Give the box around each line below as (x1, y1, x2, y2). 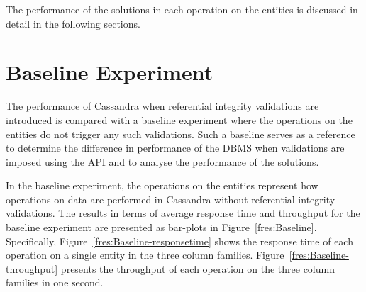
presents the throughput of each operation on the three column (60, 261, 335, 276)
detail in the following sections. (6, 16, 140, 30)
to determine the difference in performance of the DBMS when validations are (6, 140, 345, 155)
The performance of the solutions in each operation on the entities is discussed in (6, 2, 358, 16)
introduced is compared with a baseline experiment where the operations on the (6, 112, 353, 127)
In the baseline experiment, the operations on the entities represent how (6, 178, 318, 193)
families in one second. (6, 275, 104, 290)
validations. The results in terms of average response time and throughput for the (6, 206, 360, 220)
